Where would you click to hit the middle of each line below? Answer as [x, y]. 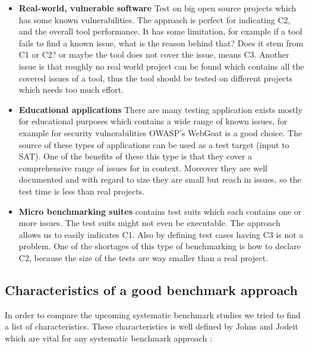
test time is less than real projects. [82, 191]
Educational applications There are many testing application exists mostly [160, 109]
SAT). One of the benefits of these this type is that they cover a [135, 156]
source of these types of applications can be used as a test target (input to [154, 144]
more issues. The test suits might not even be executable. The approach [149, 223]
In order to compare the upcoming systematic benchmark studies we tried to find [153, 314]
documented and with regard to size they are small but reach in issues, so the [160, 179]
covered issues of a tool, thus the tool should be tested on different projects [156, 78]
